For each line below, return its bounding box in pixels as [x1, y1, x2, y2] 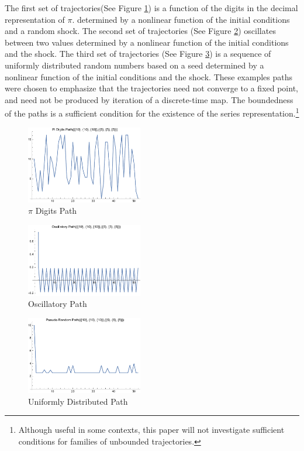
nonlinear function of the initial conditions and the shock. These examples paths [5, 70, 293, 83]
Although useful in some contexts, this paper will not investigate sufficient [18, 423, 285, 436]
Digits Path [35, 204, 77, 217]
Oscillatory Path [28, 298, 87, 310]
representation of [5, 13, 65, 25]
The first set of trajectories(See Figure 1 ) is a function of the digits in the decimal [5, 2, 298, 13]
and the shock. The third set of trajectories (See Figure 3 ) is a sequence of [5, 47, 271, 60]
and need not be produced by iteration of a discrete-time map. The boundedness [5, 93, 293, 105]
